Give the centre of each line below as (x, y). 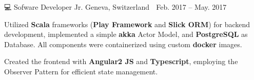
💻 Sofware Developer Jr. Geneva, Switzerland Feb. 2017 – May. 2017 (115, 7)
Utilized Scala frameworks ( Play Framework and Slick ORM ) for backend (127, 24)
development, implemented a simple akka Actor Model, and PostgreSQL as (126, 34)
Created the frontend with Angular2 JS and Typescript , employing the (121, 61)
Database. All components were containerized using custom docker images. (123, 44)
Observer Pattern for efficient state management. (81, 71)
